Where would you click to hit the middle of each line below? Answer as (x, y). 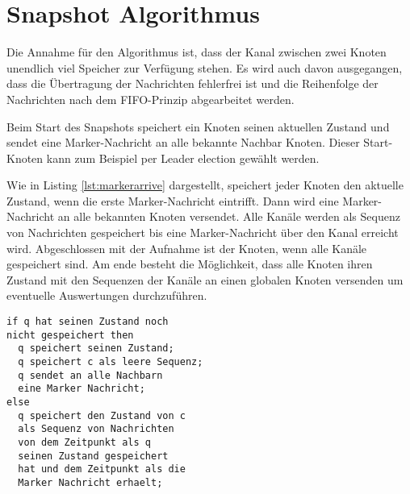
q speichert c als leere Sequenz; (111, 362)
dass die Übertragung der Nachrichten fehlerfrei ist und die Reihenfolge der (192, 83)
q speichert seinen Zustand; (96, 349)
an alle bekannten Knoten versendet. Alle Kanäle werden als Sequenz (229, 216)
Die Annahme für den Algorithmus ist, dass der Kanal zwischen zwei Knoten (197, 52)
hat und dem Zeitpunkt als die (102, 469)
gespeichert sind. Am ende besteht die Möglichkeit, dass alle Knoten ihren (190, 264)
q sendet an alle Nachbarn (90, 375)
